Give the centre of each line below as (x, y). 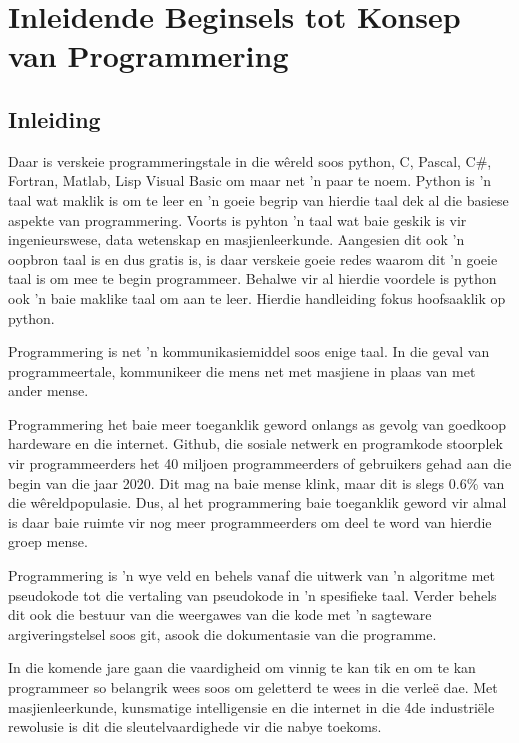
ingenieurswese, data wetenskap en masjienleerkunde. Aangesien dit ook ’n (236, 239)
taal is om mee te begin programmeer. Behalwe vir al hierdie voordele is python (252, 278)
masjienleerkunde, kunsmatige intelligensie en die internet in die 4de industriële (251, 706)
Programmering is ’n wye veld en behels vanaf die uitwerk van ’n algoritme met (252, 575)
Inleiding (54, 118)
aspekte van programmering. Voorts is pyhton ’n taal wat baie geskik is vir (237, 219)
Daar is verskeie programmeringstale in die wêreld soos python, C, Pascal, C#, (250, 160)
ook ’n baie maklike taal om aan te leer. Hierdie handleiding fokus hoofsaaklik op (257, 297)
